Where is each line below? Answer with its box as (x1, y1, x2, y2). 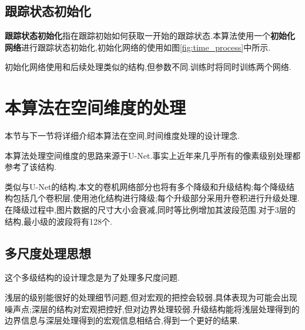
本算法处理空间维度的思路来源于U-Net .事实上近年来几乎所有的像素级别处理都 (5, 149, 301, 161)
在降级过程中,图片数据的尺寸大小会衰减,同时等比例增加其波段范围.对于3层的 (5, 204, 296, 216)
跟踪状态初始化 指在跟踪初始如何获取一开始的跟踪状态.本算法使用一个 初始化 (5, 29, 295, 42)
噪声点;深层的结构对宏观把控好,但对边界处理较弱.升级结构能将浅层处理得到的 (5, 302, 300, 315)
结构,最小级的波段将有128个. (5, 215, 112, 227)
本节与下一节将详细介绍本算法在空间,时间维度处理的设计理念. (5, 129, 240, 142)
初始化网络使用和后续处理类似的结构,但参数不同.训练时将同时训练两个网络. (5, 61, 291, 73)
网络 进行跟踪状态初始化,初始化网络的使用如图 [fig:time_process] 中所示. (5, 41, 271, 53)
